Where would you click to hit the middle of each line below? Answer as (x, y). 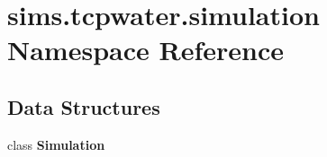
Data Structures (84, 106)
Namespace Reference (145, 50)
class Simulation (56, 144)
